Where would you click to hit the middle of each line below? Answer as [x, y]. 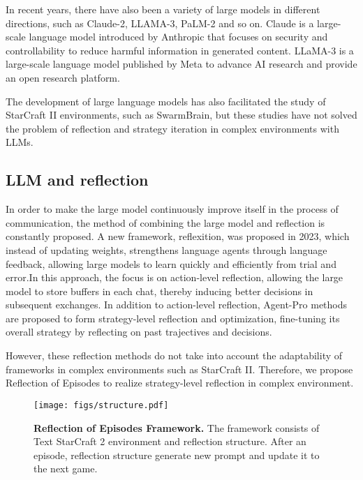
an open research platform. [63, 77]
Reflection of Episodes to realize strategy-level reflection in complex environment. [180, 383]
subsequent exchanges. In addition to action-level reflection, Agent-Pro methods [177, 305]
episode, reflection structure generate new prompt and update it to [177, 455]
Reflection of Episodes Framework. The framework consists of [177, 427]
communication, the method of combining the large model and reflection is [165, 222]
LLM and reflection [77, 180]
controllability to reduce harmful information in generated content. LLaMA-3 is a [180, 50]
